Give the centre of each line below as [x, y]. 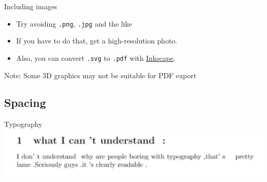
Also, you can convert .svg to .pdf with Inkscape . [96, 58]
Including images [31, 6]
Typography [23, 124]
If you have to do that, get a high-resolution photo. [97, 41]
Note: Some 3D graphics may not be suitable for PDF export [100, 75]
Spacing [25, 103]
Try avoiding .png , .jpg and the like [74, 23]
